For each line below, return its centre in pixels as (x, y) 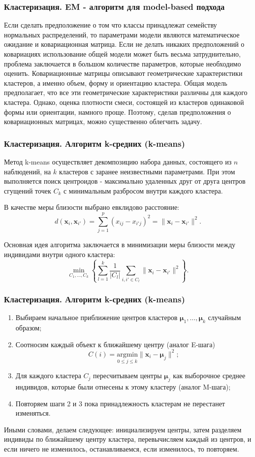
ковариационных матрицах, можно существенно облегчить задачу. (103, 121)
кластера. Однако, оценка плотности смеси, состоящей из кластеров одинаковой (124, 102)
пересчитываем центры (127, 375)
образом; (29, 328)
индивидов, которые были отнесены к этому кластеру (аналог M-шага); (123, 386)
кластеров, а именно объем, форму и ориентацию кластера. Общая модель (116, 82)
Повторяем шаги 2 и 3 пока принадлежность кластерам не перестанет (120, 403)
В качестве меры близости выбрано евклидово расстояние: (92, 207)
